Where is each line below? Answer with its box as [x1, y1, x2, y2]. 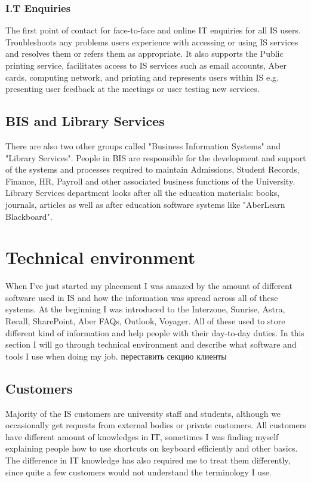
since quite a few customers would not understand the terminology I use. [5, 465, 272, 478]
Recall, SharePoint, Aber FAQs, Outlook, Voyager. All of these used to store [5, 315, 285, 327]
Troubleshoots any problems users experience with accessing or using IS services [5, 35, 298, 48]
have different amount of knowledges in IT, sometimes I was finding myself [5, 430, 279, 443]
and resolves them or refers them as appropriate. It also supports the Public [5, 47, 284, 60]
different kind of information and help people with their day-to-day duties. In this [5, 326, 304, 339]
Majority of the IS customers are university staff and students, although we [5, 407, 281, 419]
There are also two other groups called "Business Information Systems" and [5, 139, 281, 152]
